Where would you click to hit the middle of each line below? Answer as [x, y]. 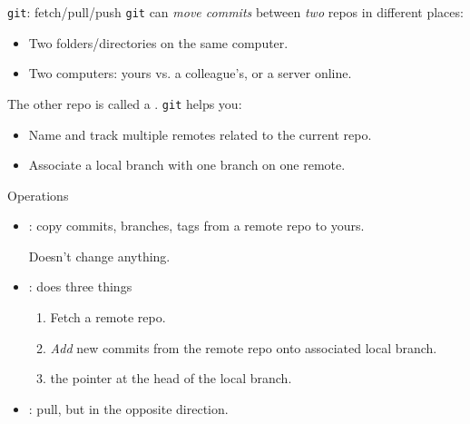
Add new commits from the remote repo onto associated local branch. [244, 347]
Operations [38, 195]
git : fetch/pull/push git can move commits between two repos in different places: [235, 12]
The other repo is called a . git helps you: [125, 103]
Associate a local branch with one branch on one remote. [187, 165]
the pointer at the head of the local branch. [171, 378]
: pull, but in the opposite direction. [128, 408]
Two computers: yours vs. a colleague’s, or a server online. [190, 73]
